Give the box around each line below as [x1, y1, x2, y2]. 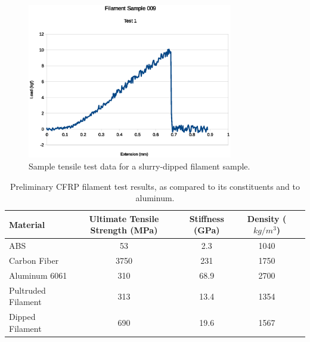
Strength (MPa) [90, 224, 158, 236]
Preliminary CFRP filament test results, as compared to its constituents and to [10, 180, 300, 192]
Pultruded [9, 284, 46, 296]
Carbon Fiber [9, 254, 59, 267]
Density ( [247, 212, 287, 224]
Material [9, 218, 45, 230]
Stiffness [189, 212, 224, 224]
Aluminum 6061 [9, 269, 67, 281]
